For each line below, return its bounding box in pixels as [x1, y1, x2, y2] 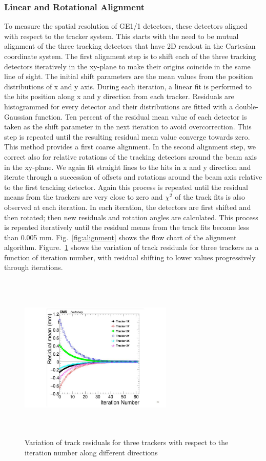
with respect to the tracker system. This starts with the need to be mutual [4, 30, 239, 41]
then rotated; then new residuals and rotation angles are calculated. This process [4, 212, 258, 222]
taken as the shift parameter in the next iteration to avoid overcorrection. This [4, 121, 252, 132]
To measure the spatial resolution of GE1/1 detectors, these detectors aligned [4, 21, 248, 31]
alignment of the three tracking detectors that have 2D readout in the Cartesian [4, 41, 256, 51]
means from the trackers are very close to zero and [4, 191, 163, 202]
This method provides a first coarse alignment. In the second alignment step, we [4, 141, 256, 152]
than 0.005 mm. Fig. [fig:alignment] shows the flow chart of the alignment [4, 232, 237, 242]
